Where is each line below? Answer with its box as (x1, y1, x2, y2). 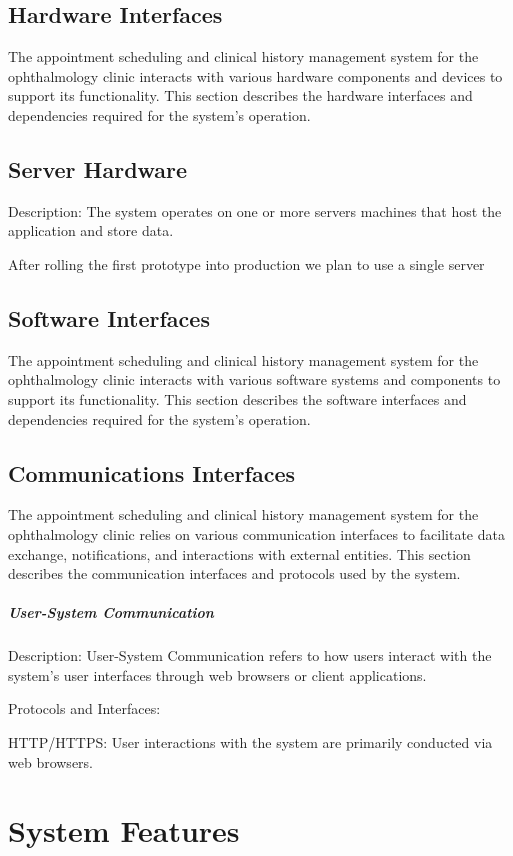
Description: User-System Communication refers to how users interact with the (8, 645, 492, 666)
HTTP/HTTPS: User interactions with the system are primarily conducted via (8, 732, 493, 753)
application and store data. (8, 220, 174, 241)
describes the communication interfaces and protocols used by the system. (8, 563, 461, 584)
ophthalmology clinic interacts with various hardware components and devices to (8, 65, 503, 86)
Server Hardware (8, 153, 188, 184)
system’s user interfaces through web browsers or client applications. (8, 664, 427, 685)
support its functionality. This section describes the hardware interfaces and (8, 85, 473, 106)
